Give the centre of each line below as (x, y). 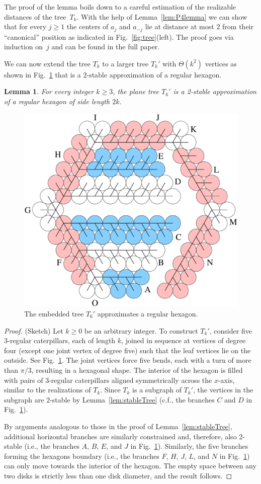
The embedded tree (54, 314)
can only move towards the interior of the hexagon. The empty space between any (130, 466)
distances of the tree (35, 16)
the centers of (88, 26)
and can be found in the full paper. (106, 47)
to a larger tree (125, 63)
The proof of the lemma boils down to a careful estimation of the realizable (120, 7)
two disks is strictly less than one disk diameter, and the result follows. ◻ (118, 475)
